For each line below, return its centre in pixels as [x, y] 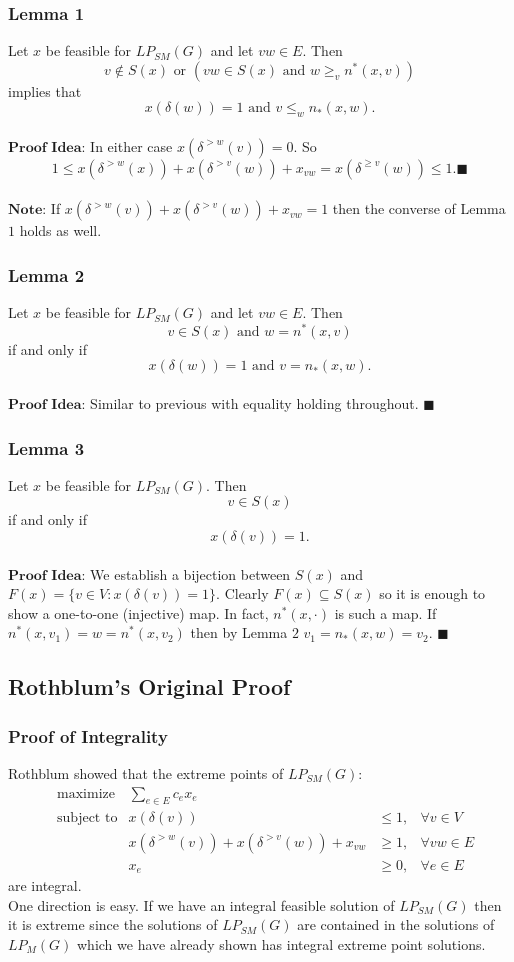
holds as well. [60, 230]
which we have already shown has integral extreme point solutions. [281, 943]
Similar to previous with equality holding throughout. [254, 403]
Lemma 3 [46, 447]
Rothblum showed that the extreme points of [146, 773]
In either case [131, 145]
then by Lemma [239, 632]
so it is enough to [432, 593]
